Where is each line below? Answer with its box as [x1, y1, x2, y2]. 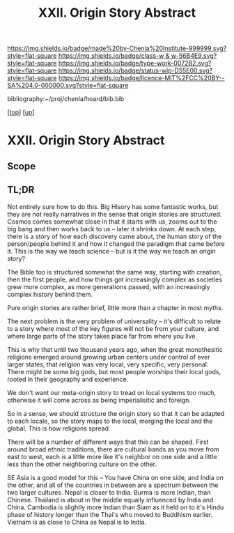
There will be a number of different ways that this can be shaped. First [7, 438, 209, 446]
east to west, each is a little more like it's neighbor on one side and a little [7, 452, 217, 461]
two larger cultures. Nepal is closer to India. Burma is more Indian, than [7, 488, 211, 496]
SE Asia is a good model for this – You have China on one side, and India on [7, 473, 224, 481]
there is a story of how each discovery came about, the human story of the [7, 232, 222, 240]
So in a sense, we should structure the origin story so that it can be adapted [7, 409, 225, 417]
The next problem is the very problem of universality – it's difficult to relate [7, 317, 221, 325]
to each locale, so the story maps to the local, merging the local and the [7, 417, 213, 425]
